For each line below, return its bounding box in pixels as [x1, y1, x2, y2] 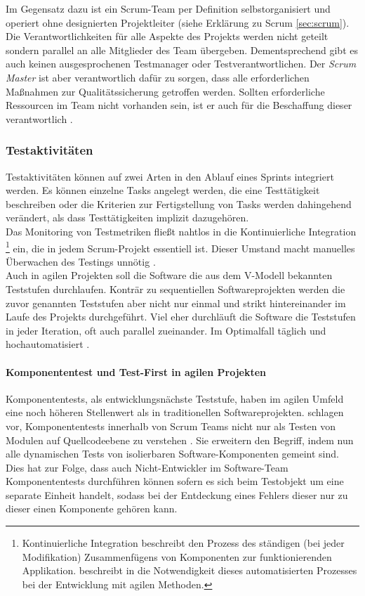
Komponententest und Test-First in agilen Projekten [6, 364, 267, 379]
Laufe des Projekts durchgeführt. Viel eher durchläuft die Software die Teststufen [6, 309, 356, 324]
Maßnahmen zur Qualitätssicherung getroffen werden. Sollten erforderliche [6, 84, 325, 98]
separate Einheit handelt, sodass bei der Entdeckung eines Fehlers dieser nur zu [6, 487, 348, 502]
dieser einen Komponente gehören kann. [6, 501, 178, 516]
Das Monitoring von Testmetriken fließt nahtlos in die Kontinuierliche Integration [6, 223, 357, 238]
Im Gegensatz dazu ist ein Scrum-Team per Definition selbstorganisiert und [6, 1, 331, 15]
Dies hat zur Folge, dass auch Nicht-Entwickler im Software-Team [6, 460, 288, 474]
